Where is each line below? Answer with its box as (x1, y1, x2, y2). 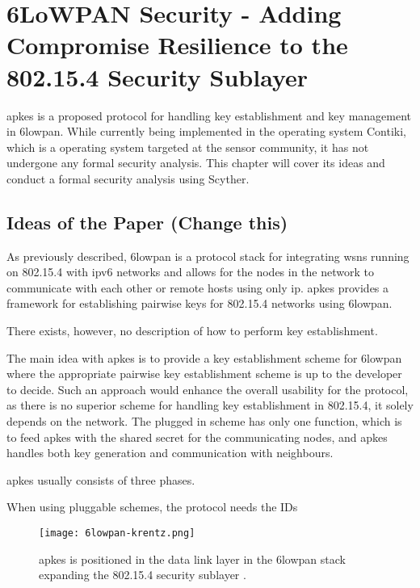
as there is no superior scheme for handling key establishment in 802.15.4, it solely (6, 397, 414, 414)
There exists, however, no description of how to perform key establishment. (6, 322, 378, 339)
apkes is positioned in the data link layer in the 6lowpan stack (39, 550, 346, 567)
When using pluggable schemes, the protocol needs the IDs (6, 498, 298, 515)
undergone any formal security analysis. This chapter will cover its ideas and (6, 154, 385, 171)
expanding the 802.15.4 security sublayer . (39, 566, 246, 583)
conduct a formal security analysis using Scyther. (6, 170, 250, 187)
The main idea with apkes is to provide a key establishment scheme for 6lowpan (6, 349, 402, 366)
